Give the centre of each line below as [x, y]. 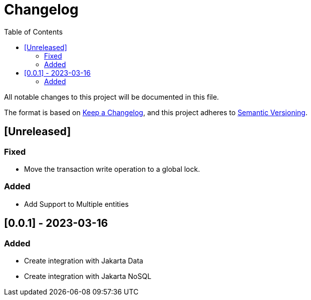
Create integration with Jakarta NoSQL [88, 276]
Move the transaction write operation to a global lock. [112, 169]
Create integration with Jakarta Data [84, 260]
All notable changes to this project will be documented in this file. [112, 97]
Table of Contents [34, 32]
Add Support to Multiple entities [76, 204]
